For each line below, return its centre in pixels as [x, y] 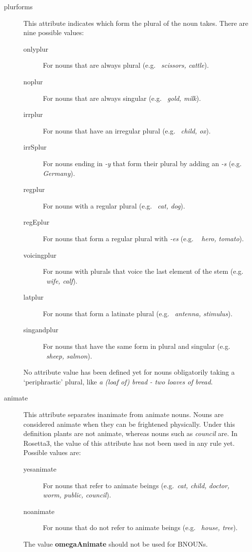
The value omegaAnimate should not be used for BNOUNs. [116, 543]
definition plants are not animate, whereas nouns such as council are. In [131, 433]
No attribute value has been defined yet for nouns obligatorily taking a [129, 372]
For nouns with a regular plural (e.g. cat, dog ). [114, 205]
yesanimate [40, 469]
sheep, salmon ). [69, 355]
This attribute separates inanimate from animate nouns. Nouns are [124, 414]
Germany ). [59, 173]
